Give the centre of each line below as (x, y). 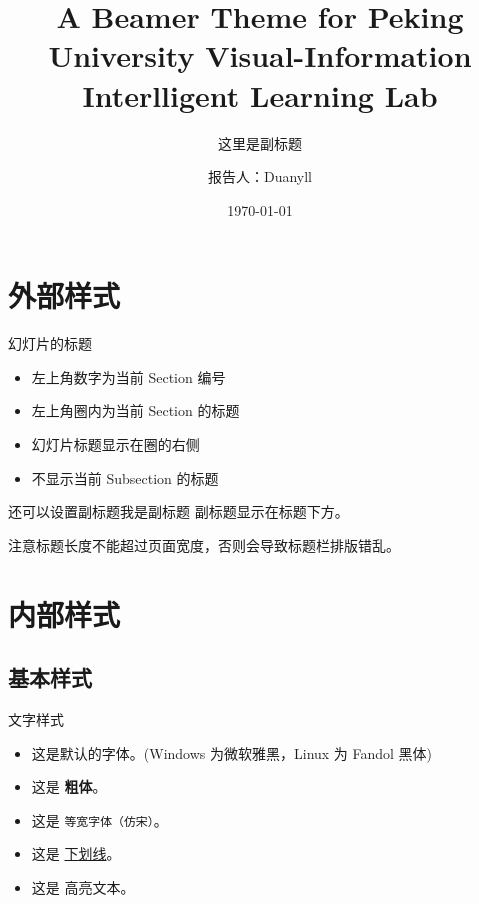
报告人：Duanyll (260, 176)
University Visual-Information (260, 55)
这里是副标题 (260, 142)
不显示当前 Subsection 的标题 (125, 477)
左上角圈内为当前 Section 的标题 (135, 410)
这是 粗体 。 (69, 786)
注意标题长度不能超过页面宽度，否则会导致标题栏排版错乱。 (204, 544)
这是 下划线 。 (76, 853)
